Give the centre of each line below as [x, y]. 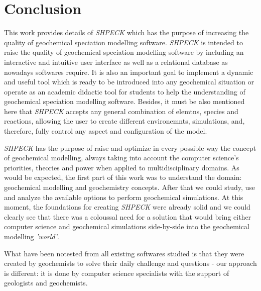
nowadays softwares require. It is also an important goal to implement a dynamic [129, 72]
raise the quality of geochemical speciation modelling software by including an [124, 52]
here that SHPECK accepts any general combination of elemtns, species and [121, 111]
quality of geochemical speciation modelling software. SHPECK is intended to [123, 42]
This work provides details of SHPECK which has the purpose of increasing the [126, 32]
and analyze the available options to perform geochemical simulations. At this [124, 197]
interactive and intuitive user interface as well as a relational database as [116, 62]
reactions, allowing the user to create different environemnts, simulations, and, [124, 121]
